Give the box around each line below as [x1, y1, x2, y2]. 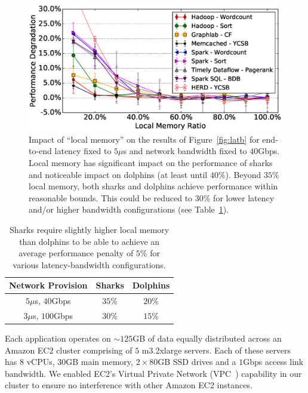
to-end [29, 145, 52, 157]
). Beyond [225, 168, 261, 180]
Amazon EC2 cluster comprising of [5, 343, 133, 356]
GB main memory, [66, 355, 133, 368]
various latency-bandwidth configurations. [13, 258, 166, 271]
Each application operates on [5, 332, 111, 345]
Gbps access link [243, 355, 304, 368]
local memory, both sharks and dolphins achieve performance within [29, 180, 278, 192]
